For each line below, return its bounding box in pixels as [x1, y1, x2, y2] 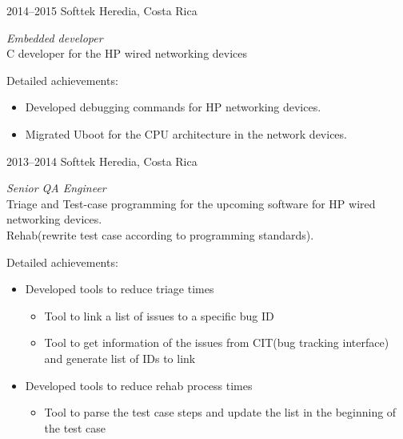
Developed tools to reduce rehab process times [25, 377, 253, 393]
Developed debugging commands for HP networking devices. [25, 99, 321, 115]
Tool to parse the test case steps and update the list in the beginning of [44, 404, 397, 421]
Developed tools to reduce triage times [25, 280, 214, 297]
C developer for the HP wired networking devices [6, 45, 248, 62]
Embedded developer [6, 29, 103, 46]
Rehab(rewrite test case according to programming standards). [6, 226, 314, 243]
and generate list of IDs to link [44, 349, 196, 366]
